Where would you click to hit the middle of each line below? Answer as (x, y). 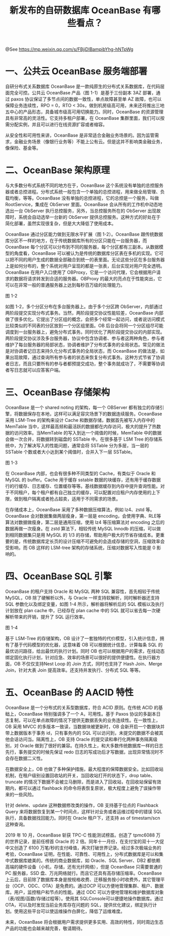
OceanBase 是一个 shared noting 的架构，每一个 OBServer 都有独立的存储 (82, 407)
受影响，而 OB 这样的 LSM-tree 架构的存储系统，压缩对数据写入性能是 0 (80, 548)
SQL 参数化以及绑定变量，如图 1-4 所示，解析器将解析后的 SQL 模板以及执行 (85, 604)
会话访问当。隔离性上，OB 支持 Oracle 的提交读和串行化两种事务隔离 (81, 739)
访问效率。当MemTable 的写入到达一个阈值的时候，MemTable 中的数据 (88, 433)
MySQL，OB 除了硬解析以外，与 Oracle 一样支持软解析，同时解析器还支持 (82, 597)
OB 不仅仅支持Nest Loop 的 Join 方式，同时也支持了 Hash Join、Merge (88, 663)
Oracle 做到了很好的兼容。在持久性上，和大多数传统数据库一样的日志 (91, 745)
